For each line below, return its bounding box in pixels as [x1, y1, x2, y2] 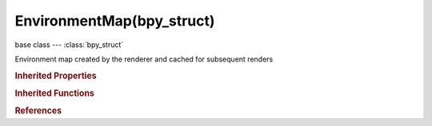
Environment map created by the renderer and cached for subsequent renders [14, 54, 274, 64]
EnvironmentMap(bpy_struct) [14, 12, 215, 30]
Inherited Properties [14, 70, 98, 81]
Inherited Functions [14, 88, 95, 99]
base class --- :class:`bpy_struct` [14, 40, 124, 49]
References [14, 105, 62, 116]
